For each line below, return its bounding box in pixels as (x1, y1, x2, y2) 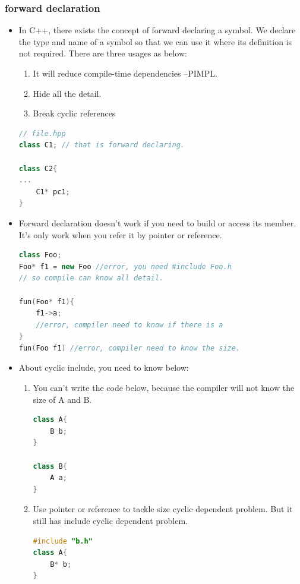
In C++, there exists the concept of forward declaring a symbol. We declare (18, 24, 296, 36)
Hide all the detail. (33, 87, 102, 99)
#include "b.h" (33, 536, 93, 545)
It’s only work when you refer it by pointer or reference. (18, 228, 222, 241)
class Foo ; (18, 251, 62, 260)
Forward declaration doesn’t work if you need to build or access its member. (18, 216, 296, 229)
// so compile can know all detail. (18, 274, 164, 283)
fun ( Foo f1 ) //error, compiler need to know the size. (18, 343, 241, 352)
